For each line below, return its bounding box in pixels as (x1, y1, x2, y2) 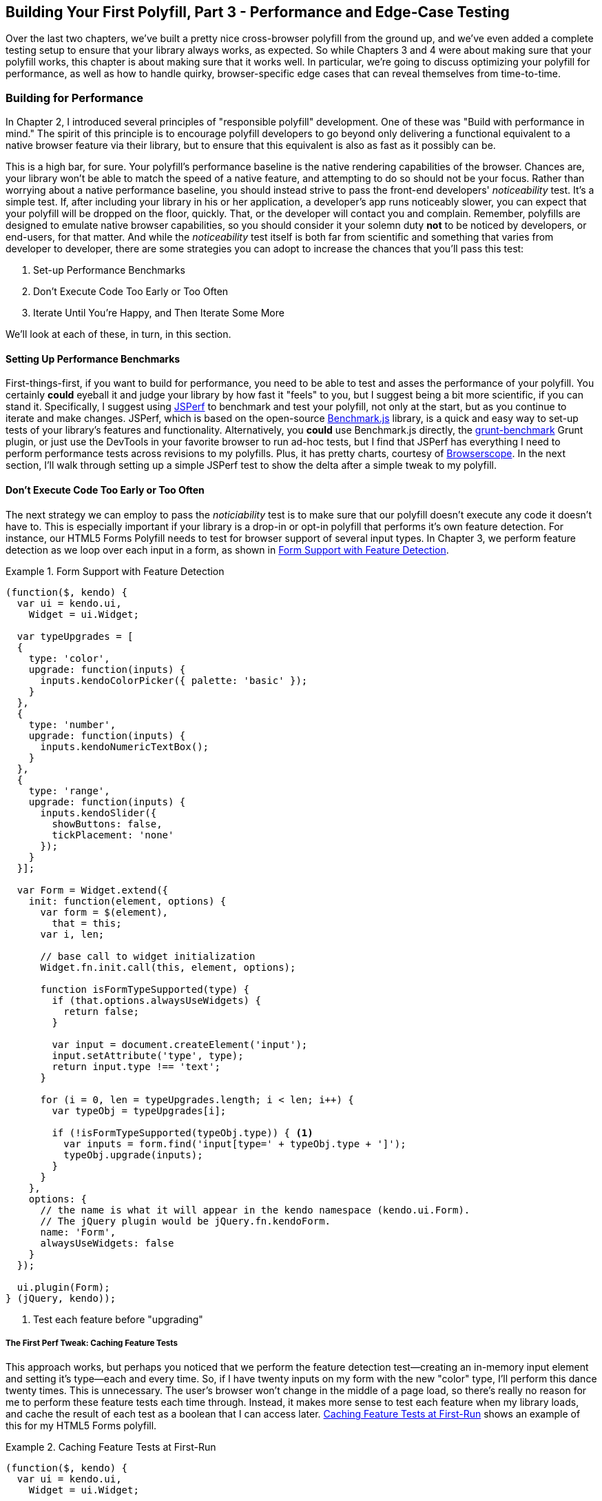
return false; (63, 1005, 139, 1017)
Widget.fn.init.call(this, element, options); (40, 961, 296, 973)
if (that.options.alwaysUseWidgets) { (52, 994, 261, 1006)
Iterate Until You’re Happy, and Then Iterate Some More (33, 307, 284, 319)
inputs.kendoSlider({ (40, 807, 157, 818)
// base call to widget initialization (40, 950, 256, 962)
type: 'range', (28, 785, 110, 796)
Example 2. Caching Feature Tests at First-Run (6, 1441, 216, 1453)
